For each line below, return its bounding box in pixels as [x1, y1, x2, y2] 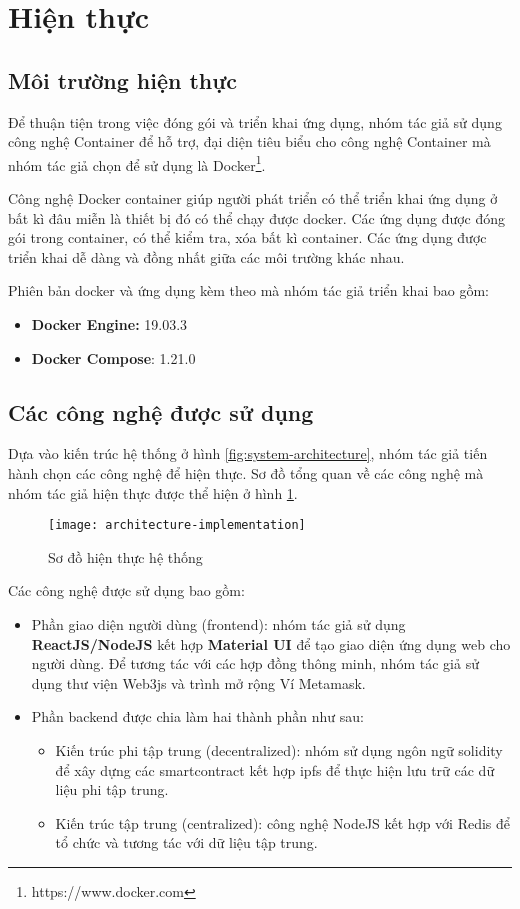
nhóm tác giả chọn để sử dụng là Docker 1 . [8, 151, 266, 175]
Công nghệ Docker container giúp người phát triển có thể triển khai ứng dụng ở [8, 188, 498, 209]
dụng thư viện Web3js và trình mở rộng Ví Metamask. [31, 672, 366, 693]
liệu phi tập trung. [55, 779, 169, 800]
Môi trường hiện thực [8, 64, 238, 95]
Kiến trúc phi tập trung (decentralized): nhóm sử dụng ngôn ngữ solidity [55, 739, 503, 760]
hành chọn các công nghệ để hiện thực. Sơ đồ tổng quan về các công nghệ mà [8, 462, 484, 483]
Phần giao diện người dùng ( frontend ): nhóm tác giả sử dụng [31, 614, 406, 634]
